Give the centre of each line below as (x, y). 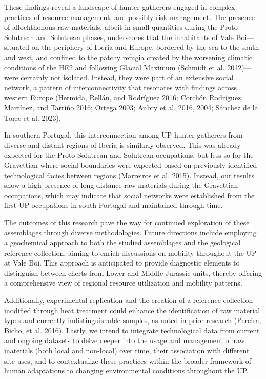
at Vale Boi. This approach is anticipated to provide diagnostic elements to (122, 263)
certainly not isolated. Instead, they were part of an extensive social (127, 77)
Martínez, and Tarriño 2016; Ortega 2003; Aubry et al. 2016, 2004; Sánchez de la (131, 107)
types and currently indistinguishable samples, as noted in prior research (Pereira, (133, 320)
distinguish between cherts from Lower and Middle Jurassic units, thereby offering (133, 272)
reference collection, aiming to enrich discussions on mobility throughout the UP (130, 252)
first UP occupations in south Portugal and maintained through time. (114, 205)
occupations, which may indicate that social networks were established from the (129, 195)
